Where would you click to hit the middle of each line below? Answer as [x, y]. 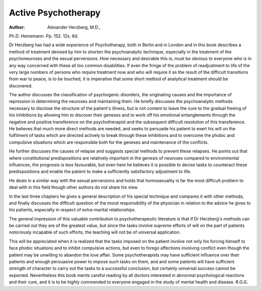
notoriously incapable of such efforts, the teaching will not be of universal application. [95, 232]
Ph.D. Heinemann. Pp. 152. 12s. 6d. [44, 36]
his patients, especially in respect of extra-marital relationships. [72, 210]
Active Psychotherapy [55, 13]
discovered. [21, 86]
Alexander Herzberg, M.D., [74, 27]
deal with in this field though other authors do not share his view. [74, 188]
